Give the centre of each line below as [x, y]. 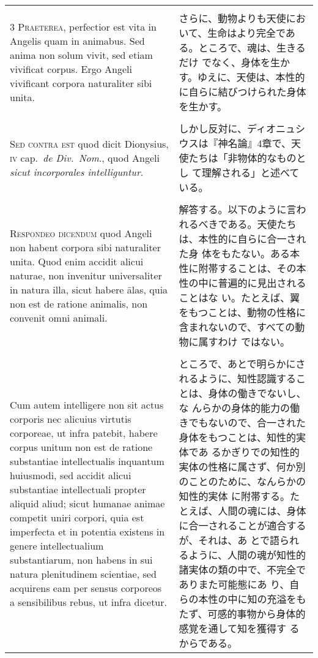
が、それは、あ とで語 [229, 540]
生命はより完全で [246, 33]
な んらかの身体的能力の [234, 408]
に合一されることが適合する [242, 525]
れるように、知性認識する [238, 378]
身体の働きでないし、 [257, 393]
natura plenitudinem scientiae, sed [83, 573]
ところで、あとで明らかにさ [242, 364]
